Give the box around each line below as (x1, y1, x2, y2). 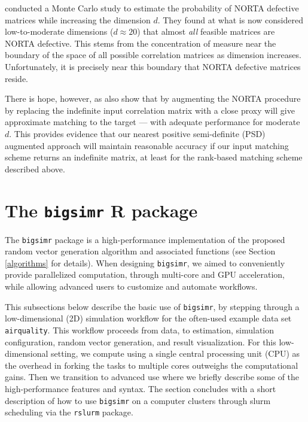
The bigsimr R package (5, 198, 198, 222)
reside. (5, 72, 29, 84)
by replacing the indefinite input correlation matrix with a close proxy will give (5, 104, 295, 116)
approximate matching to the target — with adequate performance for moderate (5, 116, 300, 128)
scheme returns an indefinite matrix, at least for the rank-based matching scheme (5, 151, 303, 163)
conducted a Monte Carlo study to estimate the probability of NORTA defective (5, 2, 299, 14)
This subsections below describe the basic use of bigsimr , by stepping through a (5, 300, 300, 312)
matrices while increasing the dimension (5, 13, 151, 26)
